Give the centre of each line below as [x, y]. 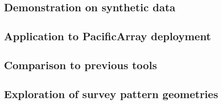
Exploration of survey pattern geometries [111, 93]
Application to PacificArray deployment [108, 36]
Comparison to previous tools [81, 65]
